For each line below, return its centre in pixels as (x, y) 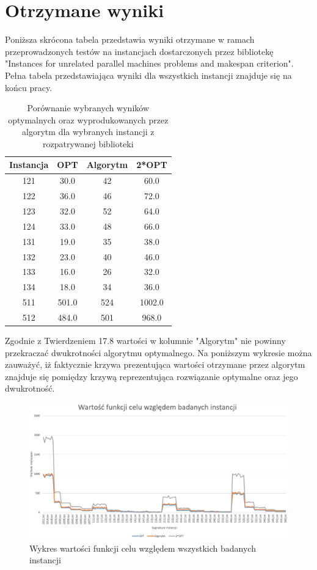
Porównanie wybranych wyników (88, 108)
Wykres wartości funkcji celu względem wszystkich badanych (143, 548)
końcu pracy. (29, 87)
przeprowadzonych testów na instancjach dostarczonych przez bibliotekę (139, 51)
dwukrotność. (30, 388)
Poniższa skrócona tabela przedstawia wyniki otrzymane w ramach (130, 39)
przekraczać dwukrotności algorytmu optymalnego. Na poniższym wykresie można (158, 352)
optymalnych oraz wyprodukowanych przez (88, 119)
